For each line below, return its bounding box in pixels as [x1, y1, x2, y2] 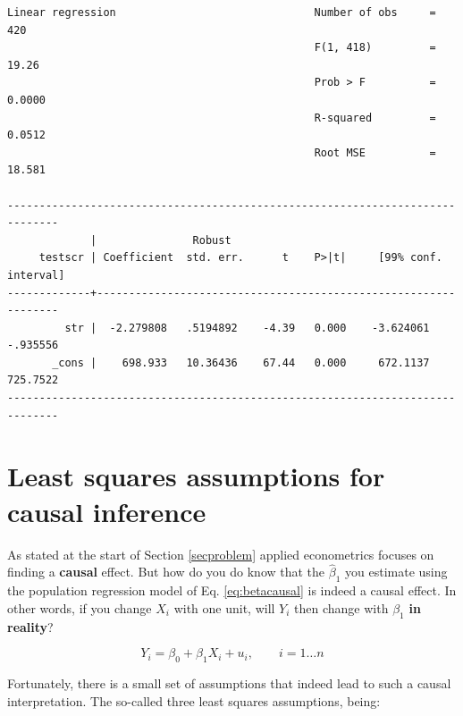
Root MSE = [314, 146, 436, 159]
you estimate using [345, 562, 448, 581]
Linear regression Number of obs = [7, 6, 436, 19]
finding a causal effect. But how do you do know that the [7, 562, 325, 581]
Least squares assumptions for [7, 458, 385, 494]
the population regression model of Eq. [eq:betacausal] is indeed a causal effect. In [7, 581, 457, 600]
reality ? [7, 617, 54, 636]
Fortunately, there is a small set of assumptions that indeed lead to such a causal [7, 673, 451, 692]
